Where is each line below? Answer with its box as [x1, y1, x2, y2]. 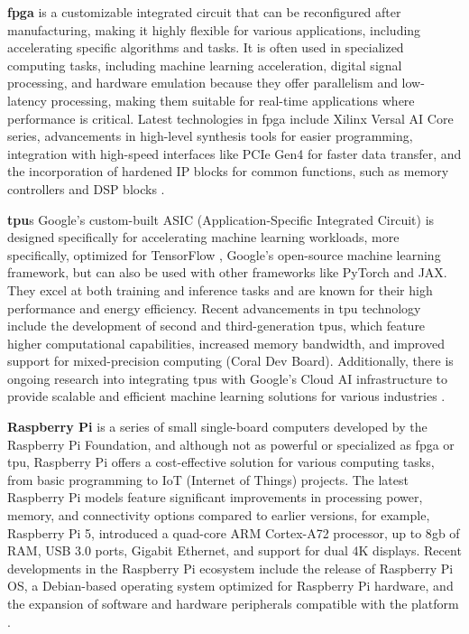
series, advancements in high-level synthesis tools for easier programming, [7, 126, 413, 145]
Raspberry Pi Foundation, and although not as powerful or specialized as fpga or [7, 434, 455, 453]
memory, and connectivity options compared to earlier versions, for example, [7, 506, 430, 525]
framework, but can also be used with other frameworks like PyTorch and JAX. [7, 263, 447, 282]
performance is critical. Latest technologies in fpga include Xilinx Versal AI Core [7, 108, 454, 127]
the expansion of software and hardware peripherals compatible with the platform [7, 594, 459, 612]
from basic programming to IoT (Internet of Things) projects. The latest [7, 470, 409, 489]
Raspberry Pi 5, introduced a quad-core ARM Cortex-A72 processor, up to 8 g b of [7, 523, 460, 542]
